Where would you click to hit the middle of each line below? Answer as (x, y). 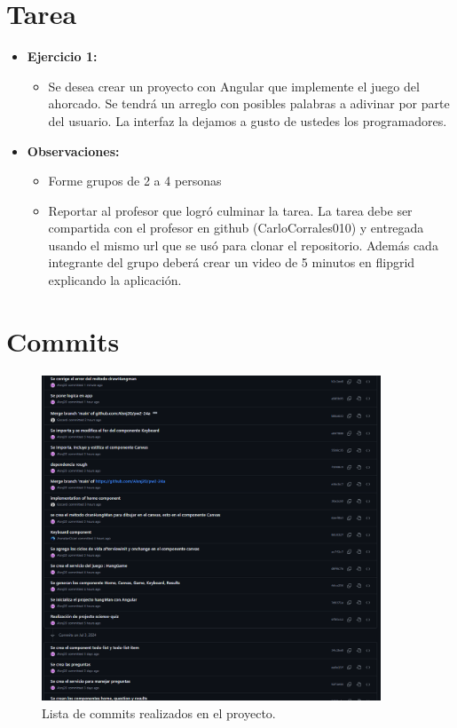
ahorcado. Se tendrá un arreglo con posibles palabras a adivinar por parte (249, 103)
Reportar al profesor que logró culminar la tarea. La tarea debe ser (230, 210)
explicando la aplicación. (115, 280)
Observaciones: (73, 150)
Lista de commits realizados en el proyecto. (159, 713)
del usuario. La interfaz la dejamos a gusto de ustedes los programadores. (248, 120)
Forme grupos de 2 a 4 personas (135, 181)
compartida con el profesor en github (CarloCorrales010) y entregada (236, 228)
